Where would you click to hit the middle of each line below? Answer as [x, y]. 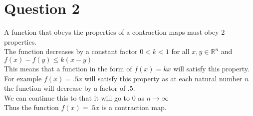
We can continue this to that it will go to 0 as [74, 97]
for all [180, 51]
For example [23, 78]
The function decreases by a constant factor [71, 51]
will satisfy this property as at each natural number [163, 78]
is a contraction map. [134, 107]
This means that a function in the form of [68, 68]
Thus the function [31, 107]
